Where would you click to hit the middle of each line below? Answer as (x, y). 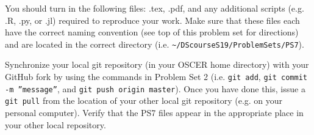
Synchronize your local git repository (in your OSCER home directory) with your (157, 64)
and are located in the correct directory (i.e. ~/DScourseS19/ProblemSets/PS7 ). (155, 44)
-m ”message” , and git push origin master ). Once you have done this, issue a (155, 88)
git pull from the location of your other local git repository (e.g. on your (144, 100)
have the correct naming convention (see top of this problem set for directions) (152, 32)
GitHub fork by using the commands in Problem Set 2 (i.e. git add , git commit (156, 77)
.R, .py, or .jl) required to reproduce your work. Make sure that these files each (152, 20)
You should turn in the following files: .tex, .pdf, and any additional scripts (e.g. (155, 8)
